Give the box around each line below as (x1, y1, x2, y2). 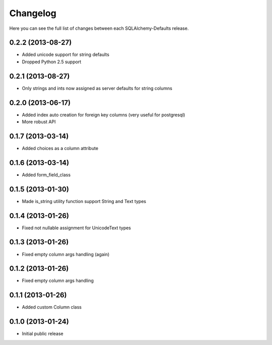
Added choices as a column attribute (22, 145, 98, 151)
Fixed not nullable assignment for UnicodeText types (22, 225, 131, 231)
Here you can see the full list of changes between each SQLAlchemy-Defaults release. (9, 25, 189, 31)
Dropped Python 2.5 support (22, 59, 82, 65)
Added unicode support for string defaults (22, 52, 109, 58)
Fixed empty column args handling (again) (22, 251, 110, 257)
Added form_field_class (22, 172, 71, 178)
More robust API (22, 119, 56, 125)
